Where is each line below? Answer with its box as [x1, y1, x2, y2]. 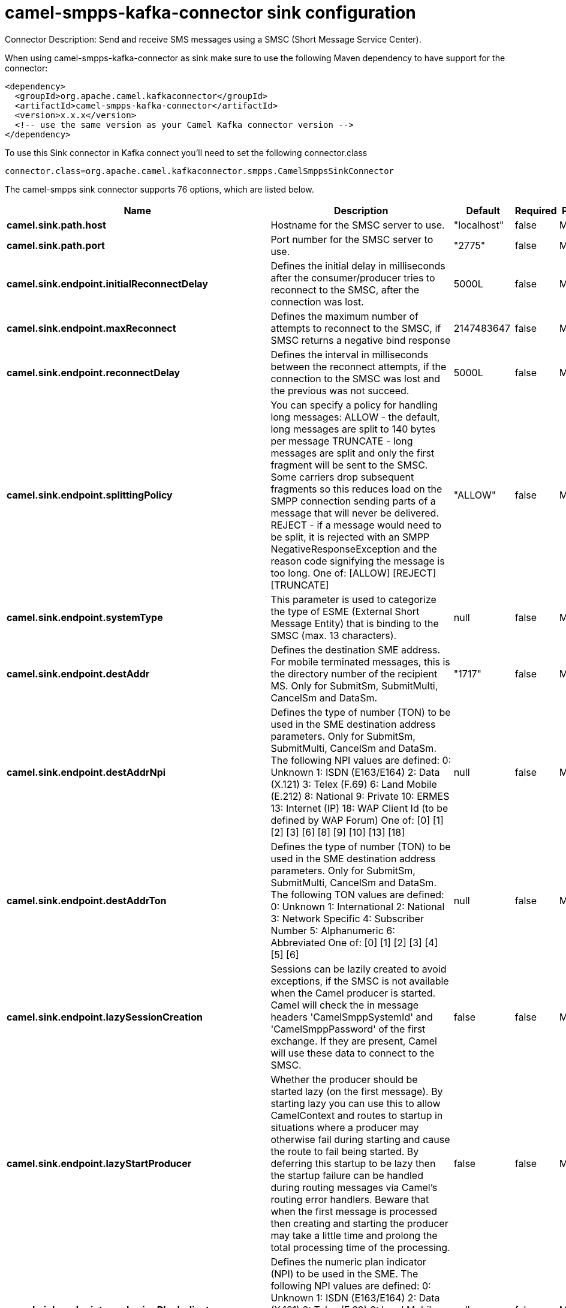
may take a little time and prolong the [270, 1229, 438, 1241]
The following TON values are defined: [270, 888, 444, 901]
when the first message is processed [270, 1205, 438, 1217]
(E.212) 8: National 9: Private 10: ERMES [270, 790, 450, 802]
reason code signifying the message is [270, 554, 445, 567]
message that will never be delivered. [270, 506, 439, 519]
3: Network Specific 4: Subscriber [270, 912, 424, 925]
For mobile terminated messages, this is [270, 655, 450, 668]
